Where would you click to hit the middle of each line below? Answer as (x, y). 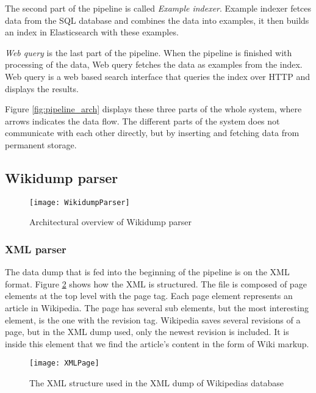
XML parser (36, 249)
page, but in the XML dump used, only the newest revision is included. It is (147, 332)
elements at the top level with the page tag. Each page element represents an (149, 296)
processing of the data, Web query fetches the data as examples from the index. (154, 64)
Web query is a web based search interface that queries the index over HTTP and (157, 76)
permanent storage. (41, 144)
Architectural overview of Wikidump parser (110, 222)
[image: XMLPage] (64, 363)
